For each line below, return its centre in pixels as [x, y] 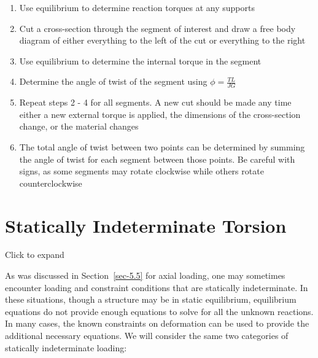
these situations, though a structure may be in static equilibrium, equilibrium [151, 299]
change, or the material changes [79, 126]
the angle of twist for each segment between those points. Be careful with [157, 159]
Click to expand [35, 255]
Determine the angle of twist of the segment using [113, 81]
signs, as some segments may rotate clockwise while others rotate [142, 171]
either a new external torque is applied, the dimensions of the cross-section [160, 114]
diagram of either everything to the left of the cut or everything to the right [162, 40]
